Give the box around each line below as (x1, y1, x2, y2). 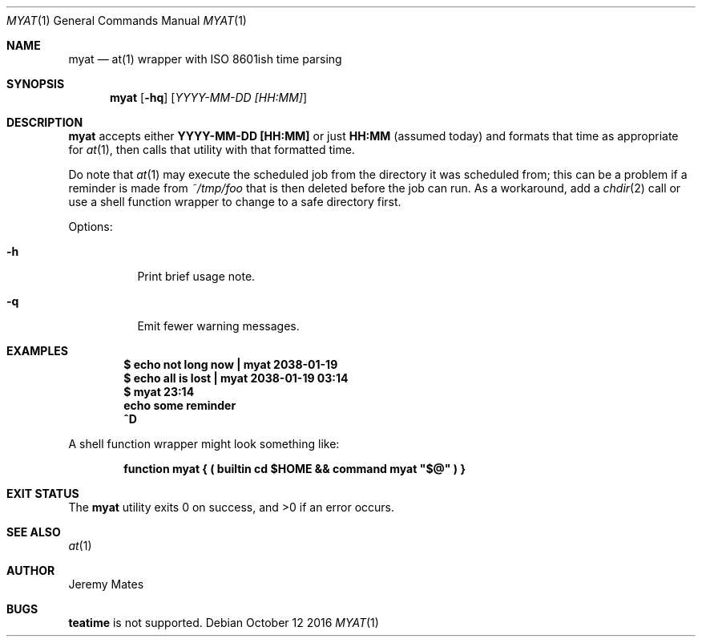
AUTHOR (6, 564, 55, 577)
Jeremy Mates (68, 577, 144, 591)
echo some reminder (123, 398, 236, 412)
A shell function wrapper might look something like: (68, 437, 340, 451)
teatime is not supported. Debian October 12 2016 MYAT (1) (68, 616, 379, 629)
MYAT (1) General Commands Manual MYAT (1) (6, 14, 247, 27)
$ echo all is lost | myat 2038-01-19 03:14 (123, 371, 349, 385)
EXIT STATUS (6, 487, 79, 500)
